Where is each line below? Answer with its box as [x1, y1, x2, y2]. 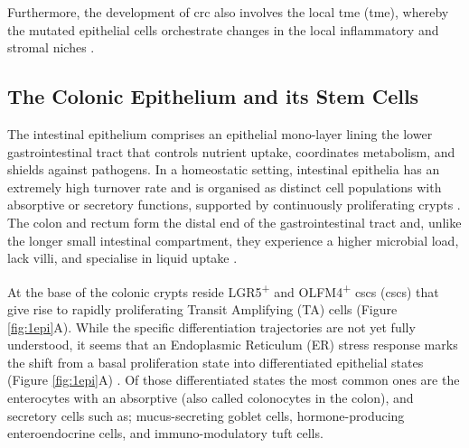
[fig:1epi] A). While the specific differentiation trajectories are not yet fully [7, 317, 416, 336]
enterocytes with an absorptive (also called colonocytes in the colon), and [7, 387, 414, 406]
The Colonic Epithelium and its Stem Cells [7, 82, 419, 110]
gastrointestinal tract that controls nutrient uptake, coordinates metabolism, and [7, 142, 455, 161]
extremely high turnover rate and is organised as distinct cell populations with [7, 177, 442, 196]
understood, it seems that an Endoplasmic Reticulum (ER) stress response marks [7, 335, 458, 354]
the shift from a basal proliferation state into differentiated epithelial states [7, 352, 424, 371]
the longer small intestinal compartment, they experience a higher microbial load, [7, 230, 459, 249]
